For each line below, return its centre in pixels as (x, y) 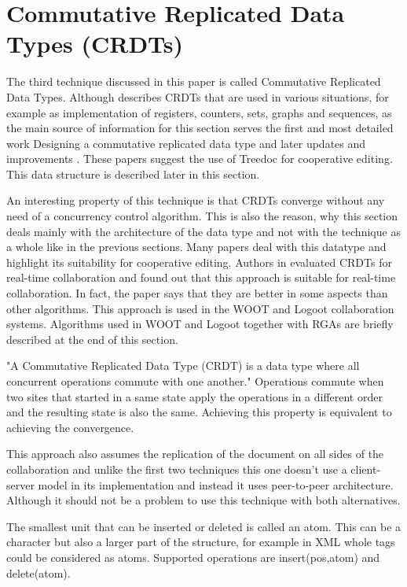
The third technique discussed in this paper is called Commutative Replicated (194, 81)
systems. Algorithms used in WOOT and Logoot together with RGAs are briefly (200, 324)
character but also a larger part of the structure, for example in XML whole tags (201, 542)
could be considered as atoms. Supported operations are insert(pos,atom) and (193, 557)
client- (366, 469)
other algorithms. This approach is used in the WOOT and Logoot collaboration (200, 308)
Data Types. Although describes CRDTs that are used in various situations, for (198, 96)
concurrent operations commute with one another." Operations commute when (195, 381)
